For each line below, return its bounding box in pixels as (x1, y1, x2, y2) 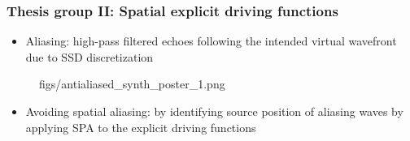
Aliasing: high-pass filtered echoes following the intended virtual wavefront (25, 32, 397, 49)
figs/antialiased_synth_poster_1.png (39, 75, 225, 92)
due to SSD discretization (25, 48, 154, 65)
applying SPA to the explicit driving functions (25, 118, 256, 135)
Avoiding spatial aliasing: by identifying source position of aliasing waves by (25, 103, 403, 119)
